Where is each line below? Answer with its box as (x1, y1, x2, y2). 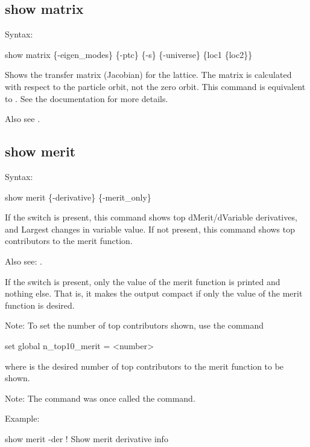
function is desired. (5, 298, 75, 311)
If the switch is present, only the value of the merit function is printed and (5, 275, 280, 288)
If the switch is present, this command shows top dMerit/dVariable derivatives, (5, 211, 297, 224)
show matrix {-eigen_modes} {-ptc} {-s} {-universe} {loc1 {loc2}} (5, 48, 253, 60)
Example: (5, 412, 40, 425)
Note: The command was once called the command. (5, 391, 195, 404)
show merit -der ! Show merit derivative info (5, 432, 168, 445)
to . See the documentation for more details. (5, 92, 168, 105)
